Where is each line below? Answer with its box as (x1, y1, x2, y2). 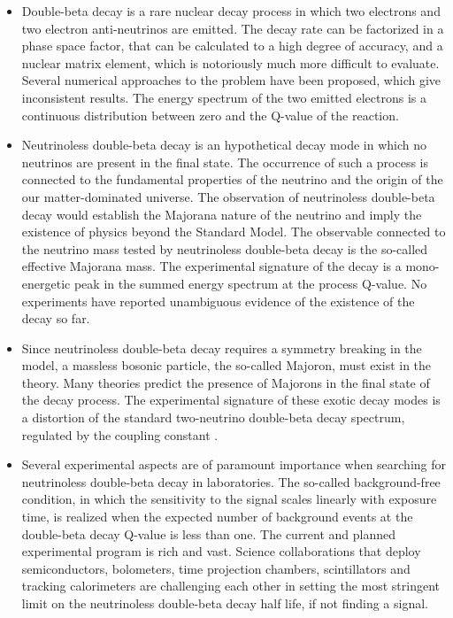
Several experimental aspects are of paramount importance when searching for (21, 455, 447, 474)
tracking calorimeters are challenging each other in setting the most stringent (21, 576, 441, 595)
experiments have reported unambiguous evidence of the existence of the (21, 291, 415, 310)
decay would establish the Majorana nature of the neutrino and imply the (21, 205, 422, 223)
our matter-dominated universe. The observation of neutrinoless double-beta (21, 187, 435, 205)
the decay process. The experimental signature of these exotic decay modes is (21, 390, 441, 409)
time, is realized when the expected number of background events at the (21, 507, 413, 526)
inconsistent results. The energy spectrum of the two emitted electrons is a (21, 88, 426, 106)
